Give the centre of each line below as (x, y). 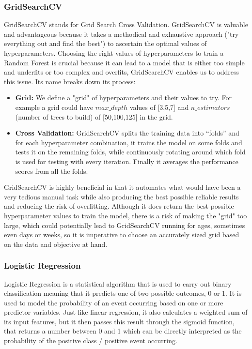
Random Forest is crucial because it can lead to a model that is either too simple (124, 62)
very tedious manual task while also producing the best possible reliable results (121, 196)
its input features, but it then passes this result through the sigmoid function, (119, 321)
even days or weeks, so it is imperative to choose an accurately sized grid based (122, 235)
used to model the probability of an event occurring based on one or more (114, 302)
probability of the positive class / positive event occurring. (91, 341)
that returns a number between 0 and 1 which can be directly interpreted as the (123, 331)
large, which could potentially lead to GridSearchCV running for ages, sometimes (125, 225)
